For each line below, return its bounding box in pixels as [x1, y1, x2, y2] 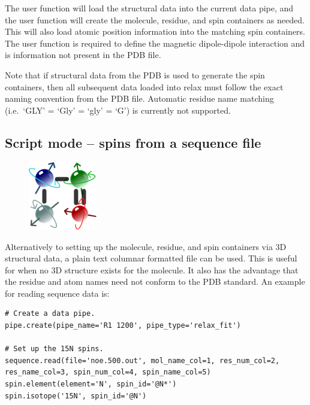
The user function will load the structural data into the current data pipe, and [5, 2, 294, 14]
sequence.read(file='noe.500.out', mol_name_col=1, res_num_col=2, [5, 356, 280, 365]
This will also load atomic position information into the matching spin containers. [5, 25, 305, 38]
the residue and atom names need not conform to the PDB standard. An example [5, 275, 305, 288]
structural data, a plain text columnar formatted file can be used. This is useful [5, 252, 297, 264]
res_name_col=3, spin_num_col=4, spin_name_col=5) [5, 368, 211, 377]
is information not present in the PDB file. [5, 48, 161, 61]
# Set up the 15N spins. [5, 345, 104, 354]
